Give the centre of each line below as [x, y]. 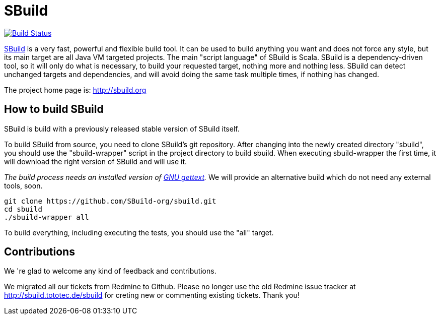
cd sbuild [23, 209]
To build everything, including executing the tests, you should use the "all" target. [139, 232]
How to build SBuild [54, 109]
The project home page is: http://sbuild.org [75, 90]
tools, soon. [23, 185]
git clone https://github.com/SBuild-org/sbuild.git [110, 201]
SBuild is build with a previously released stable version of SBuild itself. [122, 129]
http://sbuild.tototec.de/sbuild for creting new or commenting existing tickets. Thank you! [152, 295]
